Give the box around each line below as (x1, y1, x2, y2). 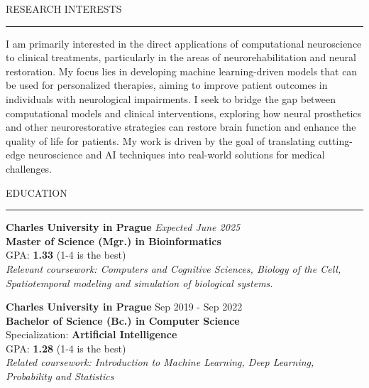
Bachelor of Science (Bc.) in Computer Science (6, 313, 240, 328)
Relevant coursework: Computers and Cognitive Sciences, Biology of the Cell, (6, 261, 341, 276)
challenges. (6, 161, 53, 176)
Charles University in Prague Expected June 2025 (6, 220, 241, 235)
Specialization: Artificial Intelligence (6, 327, 177, 342)
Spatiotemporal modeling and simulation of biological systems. (6, 275, 273, 290)
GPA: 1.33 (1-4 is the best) (6, 247, 126, 262)
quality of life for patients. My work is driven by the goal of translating (6, 133, 315, 148)
